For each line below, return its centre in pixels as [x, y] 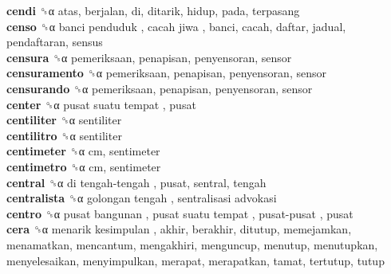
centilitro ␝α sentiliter [64, 135]
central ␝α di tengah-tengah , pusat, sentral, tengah [136, 182]
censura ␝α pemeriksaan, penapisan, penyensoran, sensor [149, 57]
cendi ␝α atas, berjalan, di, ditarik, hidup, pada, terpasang [153, 10]
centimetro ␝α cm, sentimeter [84, 166]
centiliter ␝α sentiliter [64, 120]
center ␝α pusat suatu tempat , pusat [101, 104]
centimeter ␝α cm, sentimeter [83, 151]
